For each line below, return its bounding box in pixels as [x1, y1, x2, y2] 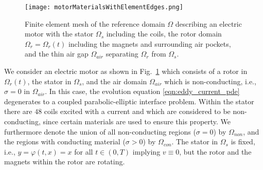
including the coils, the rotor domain [106, 28, 222, 39]
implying [132, 146, 161, 157]
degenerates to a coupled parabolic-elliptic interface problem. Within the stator [4, 96, 254, 106]
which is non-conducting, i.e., [164, 75, 256, 86]
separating [106, 48, 138, 59]
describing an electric [175, 18, 242, 29]
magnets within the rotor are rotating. [4, 156, 125, 167]
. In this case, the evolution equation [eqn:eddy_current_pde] [45, 86, 240, 97]
